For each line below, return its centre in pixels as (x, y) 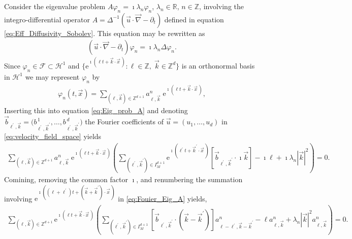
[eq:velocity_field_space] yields (53, 136)
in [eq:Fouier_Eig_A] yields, (163, 198)
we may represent (52, 76)
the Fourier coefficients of (124, 122)
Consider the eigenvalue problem (55, 6)
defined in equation (194, 19)
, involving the (222, 6)
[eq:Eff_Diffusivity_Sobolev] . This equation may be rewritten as (105, 33)
